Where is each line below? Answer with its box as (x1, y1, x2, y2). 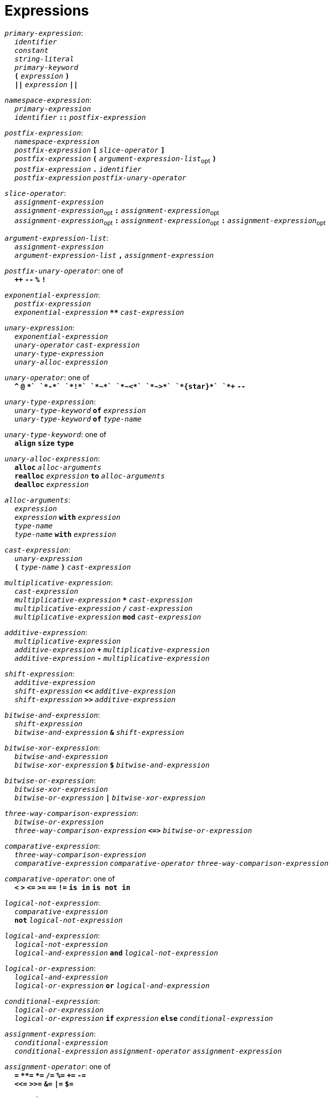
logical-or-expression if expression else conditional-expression (14, 1014, 273, 1023)
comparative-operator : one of (5, 874, 115, 883)
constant (14, 46, 49, 54)
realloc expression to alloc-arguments (14, 472, 165, 481)
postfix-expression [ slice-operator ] (14, 146, 165, 154)
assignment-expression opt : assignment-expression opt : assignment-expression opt (14, 217, 326, 227)
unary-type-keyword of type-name (14, 415, 142, 424)
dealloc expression (14, 481, 89, 489)
